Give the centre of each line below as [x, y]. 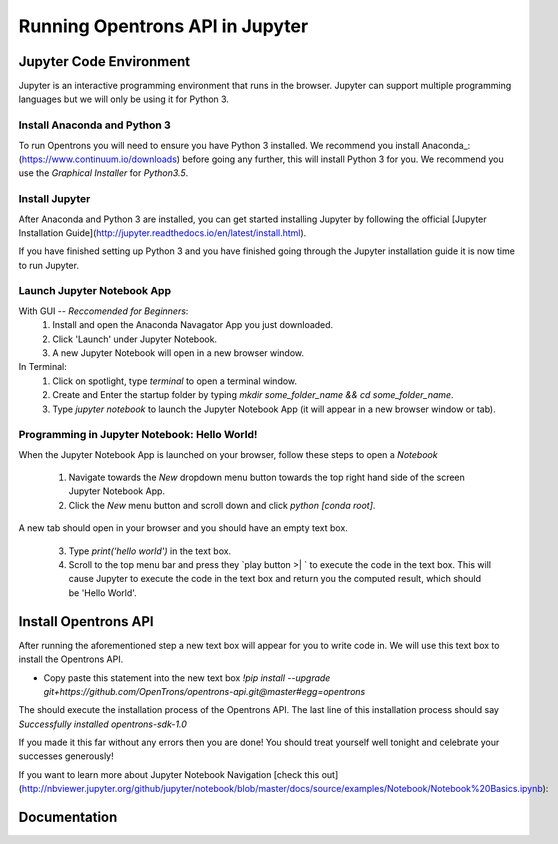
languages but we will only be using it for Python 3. [124, 99]
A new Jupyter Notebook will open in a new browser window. [178, 353]
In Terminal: [42, 367]
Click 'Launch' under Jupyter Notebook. [135, 339]
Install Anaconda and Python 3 [95, 125]
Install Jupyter [54, 199]
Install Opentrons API [86, 621]
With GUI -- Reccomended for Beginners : [103, 311]
